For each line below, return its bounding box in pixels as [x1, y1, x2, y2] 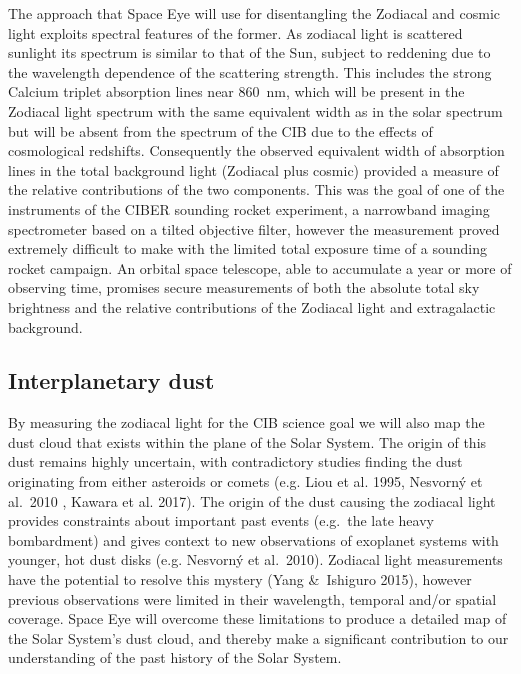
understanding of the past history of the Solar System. [8, 647, 342, 668]
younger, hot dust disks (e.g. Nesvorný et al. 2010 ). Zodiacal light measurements [8, 549, 503, 570]
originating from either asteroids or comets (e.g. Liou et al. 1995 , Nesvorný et [8, 471, 483, 492]
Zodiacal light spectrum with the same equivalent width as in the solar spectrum [8, 100, 503, 121]
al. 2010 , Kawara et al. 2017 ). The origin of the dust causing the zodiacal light [8, 490, 496, 511]
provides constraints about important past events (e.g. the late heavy [8, 510, 434, 531]
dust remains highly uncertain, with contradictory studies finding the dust [8, 451, 463, 472]
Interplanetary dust [8, 365, 215, 396]
